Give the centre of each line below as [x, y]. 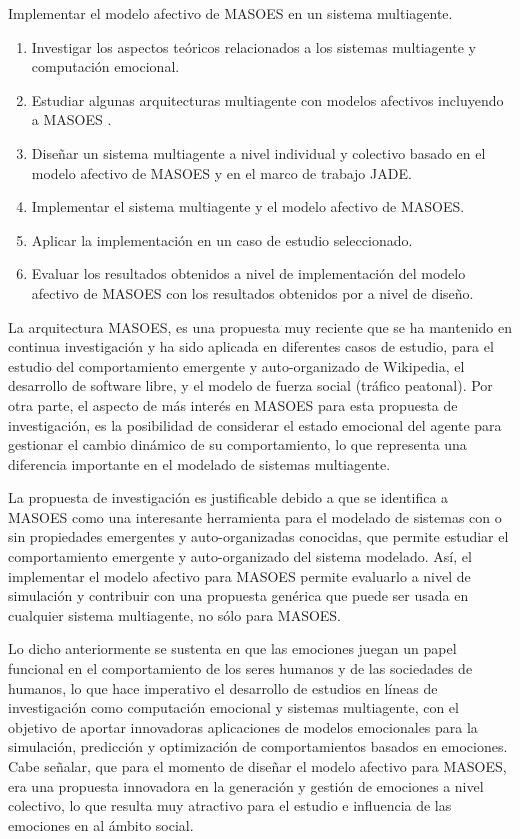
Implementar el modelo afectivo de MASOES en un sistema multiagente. [230, 13]
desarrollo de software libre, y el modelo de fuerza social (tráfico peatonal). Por [250, 385]
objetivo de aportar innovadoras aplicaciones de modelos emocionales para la [243, 726]
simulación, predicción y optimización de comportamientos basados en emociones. [258, 746]
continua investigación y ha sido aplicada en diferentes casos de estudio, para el [251, 346]
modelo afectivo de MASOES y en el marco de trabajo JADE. [221, 172]
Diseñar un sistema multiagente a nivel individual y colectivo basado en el [258, 152]
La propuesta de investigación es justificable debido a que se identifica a [228, 497]
